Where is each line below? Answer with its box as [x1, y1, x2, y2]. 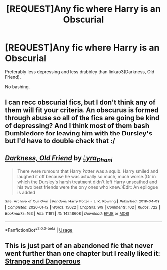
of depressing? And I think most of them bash [5, 122, 150, 130]
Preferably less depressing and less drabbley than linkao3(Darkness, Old [5, 68, 155, 75]
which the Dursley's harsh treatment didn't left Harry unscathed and [17, 179, 157, 185]
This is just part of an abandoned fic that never [5, 242, 153, 250]
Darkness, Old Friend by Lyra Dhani [5, 154, 113, 163]
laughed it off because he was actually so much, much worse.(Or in [17, 174, 156, 180]
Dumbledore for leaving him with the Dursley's [5, 129, 153, 137]
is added [17, 190, 36, 196]
